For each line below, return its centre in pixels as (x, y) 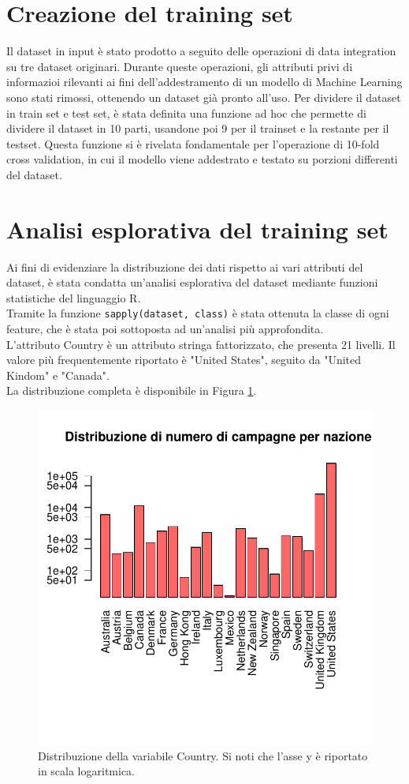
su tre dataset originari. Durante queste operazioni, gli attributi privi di (180, 66)
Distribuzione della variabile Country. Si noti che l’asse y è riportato (203, 755)
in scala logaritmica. (87, 771)
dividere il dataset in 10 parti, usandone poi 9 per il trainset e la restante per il (198, 128)
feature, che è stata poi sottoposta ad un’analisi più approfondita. (165, 329)
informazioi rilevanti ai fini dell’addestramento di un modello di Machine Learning (204, 82)
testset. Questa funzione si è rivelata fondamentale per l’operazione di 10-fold (193, 143)
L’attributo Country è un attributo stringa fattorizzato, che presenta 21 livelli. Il (201, 344)
